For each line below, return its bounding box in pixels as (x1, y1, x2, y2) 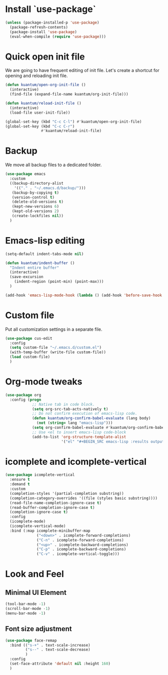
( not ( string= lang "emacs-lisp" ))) (36, 420, 113, 426)
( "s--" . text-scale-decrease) (25, 647, 91, 652)
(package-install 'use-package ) (9, 29, 77, 35)
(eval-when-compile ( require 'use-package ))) (9, 34, 106, 39)
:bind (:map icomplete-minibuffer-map (9, 528, 91, 533)
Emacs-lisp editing (5, 235, 85, 246)
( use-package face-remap (5, 638, 57, 643)
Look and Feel (5, 568, 64, 580)
